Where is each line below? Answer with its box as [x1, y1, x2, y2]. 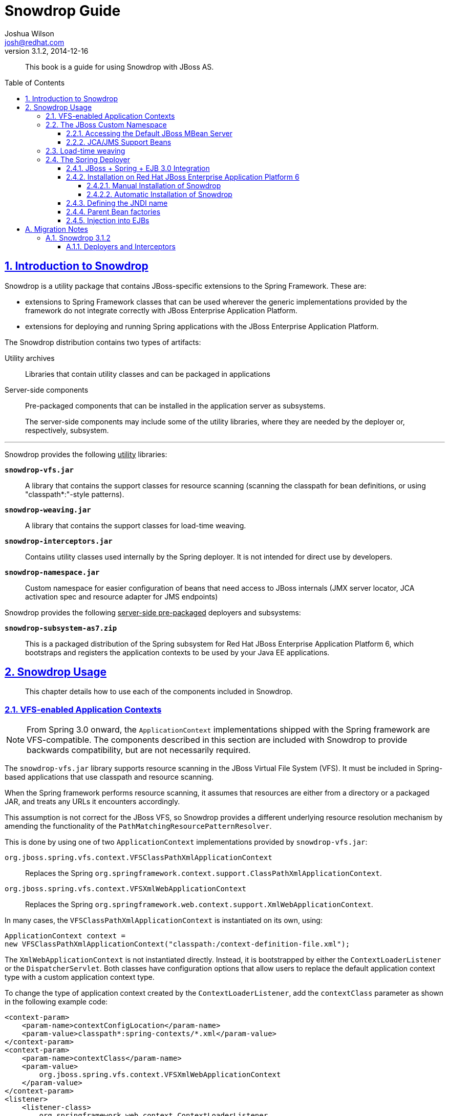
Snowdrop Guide [5, 2, 121, 19]
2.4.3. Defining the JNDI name [66, 198, 168, 207]
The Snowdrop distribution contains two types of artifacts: [5, 337, 201, 347]
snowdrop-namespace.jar [5, 568, 100, 576]
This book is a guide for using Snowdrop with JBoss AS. [25, 62, 214, 71]
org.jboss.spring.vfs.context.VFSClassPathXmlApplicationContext [5, 853, 272, 862]
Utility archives [5, 353, 55, 362]
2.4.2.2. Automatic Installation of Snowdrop [87, 189, 232, 199]
